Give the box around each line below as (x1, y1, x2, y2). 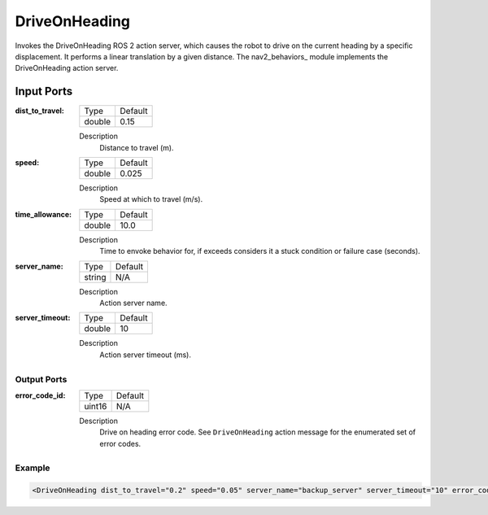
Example (15, 462, 50, 474)
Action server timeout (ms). (99, 350, 191, 360)
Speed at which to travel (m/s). (99, 194, 203, 204)
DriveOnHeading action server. (15, 63, 119, 73)
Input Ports (15, 85, 73, 98)
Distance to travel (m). (99, 142, 174, 152)
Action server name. (99, 298, 168, 308)
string (84, 271, 107, 282)
